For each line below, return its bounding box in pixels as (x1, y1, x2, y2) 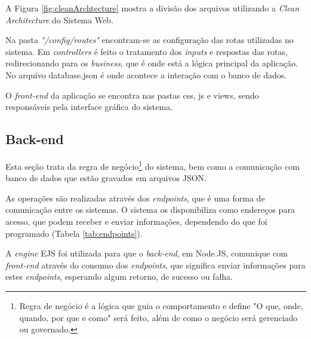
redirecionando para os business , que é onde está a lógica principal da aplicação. (5, 57, 298, 69)
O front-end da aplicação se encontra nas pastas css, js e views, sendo (5, 88, 259, 101)
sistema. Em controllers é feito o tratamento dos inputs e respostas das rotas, (5, 45, 288, 57)
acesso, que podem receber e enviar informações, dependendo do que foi (5, 215, 267, 227)
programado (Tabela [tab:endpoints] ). (5, 227, 143, 239)
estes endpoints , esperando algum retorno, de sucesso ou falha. (5, 270, 233, 283)
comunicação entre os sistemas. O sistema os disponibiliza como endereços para (5, 203, 295, 216)
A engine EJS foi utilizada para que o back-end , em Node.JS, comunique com (5, 247, 288, 259)
